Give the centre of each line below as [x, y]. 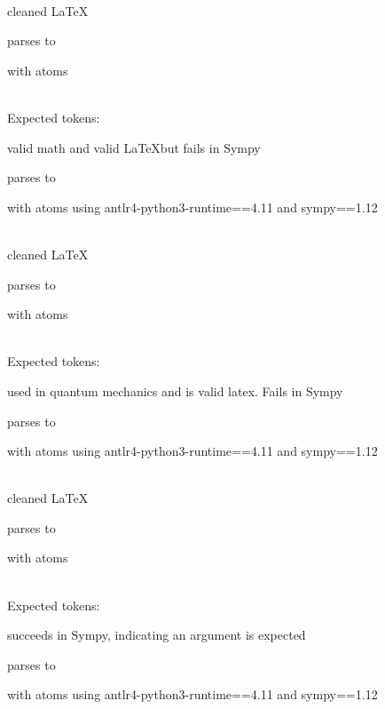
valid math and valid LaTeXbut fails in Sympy [134, 147]
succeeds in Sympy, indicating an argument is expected [157, 635]
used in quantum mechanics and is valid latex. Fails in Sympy [175, 390]
